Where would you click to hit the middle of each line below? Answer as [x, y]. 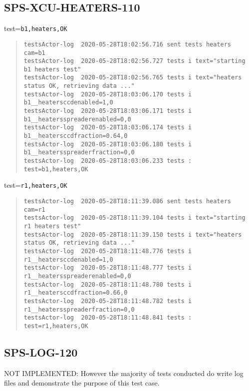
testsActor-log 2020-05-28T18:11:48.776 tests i [108, 251]
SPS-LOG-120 [41, 352]
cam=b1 [34, 53]
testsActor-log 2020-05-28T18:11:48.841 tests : [108, 318]
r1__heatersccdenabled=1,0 [68, 259]
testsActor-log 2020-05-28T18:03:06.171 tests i [108, 111]
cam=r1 [34, 209]
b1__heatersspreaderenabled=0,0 [77, 119]
